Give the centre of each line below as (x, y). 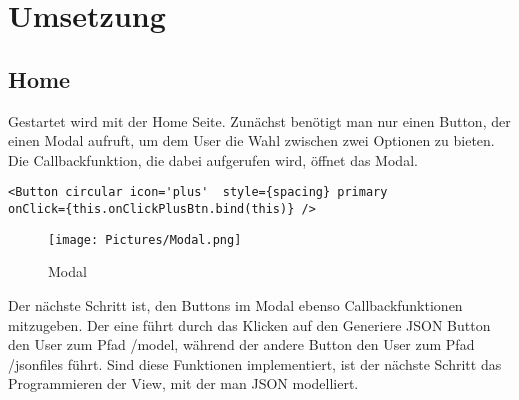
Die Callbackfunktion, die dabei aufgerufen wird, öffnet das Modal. (213, 159)
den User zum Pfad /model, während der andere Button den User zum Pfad (241, 344)
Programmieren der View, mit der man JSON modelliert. (183, 383)
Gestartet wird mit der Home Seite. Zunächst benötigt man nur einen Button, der (259, 120)
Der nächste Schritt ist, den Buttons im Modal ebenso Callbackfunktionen (235, 304)
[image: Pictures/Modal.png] (145, 239)
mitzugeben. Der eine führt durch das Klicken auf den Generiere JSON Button (249, 324)
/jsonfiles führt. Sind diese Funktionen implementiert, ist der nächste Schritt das (255, 363)
